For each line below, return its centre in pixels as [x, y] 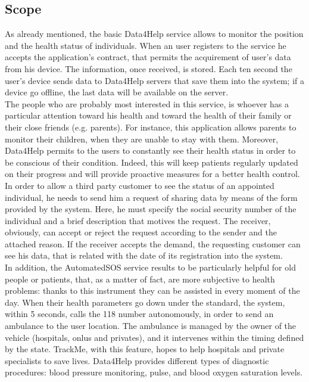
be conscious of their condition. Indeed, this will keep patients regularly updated [152, 162]
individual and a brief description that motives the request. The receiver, [138, 220]
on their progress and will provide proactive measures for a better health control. [152, 174]
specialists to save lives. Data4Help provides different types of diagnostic [137, 360]
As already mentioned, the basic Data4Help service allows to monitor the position [154, 34]
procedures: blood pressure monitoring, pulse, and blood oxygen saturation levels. [154, 372]
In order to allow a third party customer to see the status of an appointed [140, 185]
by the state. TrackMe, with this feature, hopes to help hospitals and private [145, 349]
